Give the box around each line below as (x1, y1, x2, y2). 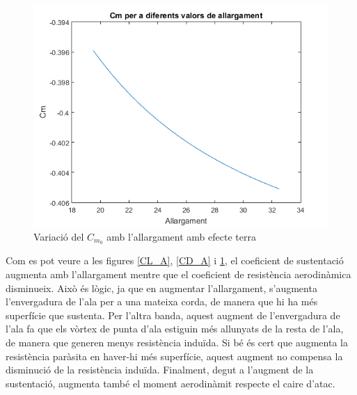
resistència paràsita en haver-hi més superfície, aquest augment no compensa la (6, 348, 343, 363)
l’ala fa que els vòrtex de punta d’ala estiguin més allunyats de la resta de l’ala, (6, 321, 344, 336)
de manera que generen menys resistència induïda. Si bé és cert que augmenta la (6, 335, 348, 350)
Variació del (33, 229, 84, 243)
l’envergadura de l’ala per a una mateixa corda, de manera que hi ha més (6, 294, 318, 309)
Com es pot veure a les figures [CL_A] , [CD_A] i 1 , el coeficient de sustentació (6, 253, 344, 268)
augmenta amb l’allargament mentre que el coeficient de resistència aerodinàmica (6, 267, 351, 282)
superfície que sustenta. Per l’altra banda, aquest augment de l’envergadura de (6, 307, 340, 322)
